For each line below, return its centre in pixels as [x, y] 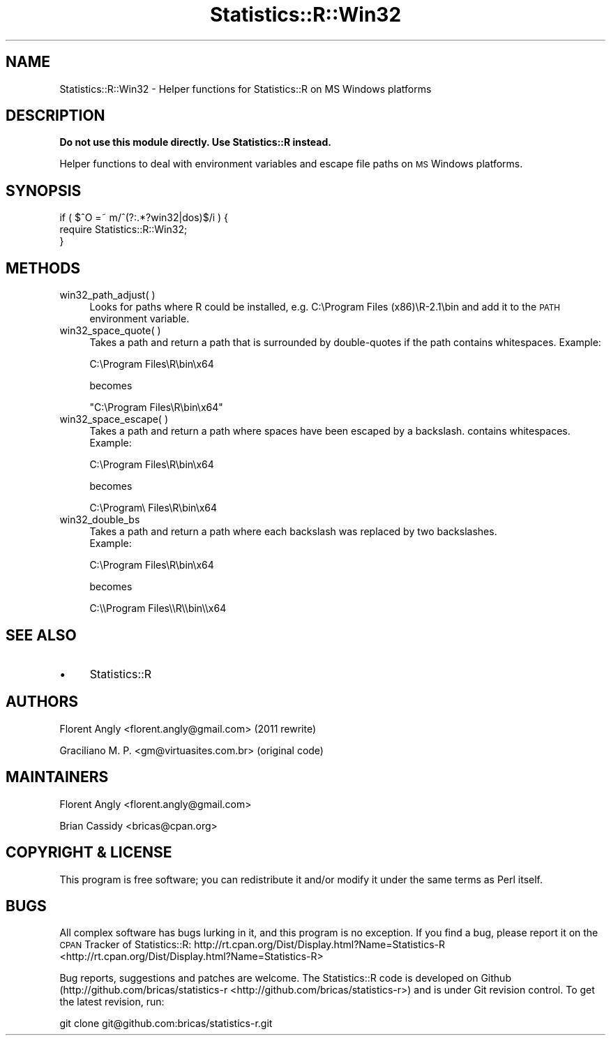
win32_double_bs [100, 520]
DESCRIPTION [55, 116]
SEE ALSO [41, 635]
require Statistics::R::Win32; [123, 230]
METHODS [43, 268]
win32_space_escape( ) [114, 419]
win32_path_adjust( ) [107, 295]
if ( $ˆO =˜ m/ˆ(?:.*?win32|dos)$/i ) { [144, 218]
